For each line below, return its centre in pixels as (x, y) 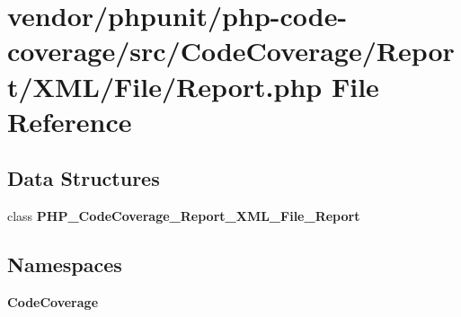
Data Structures (84, 178)
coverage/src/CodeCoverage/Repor (231, 51)
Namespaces (65, 264)
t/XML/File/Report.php (165, 86)
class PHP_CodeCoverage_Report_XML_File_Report (184, 216)
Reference (70, 121)
